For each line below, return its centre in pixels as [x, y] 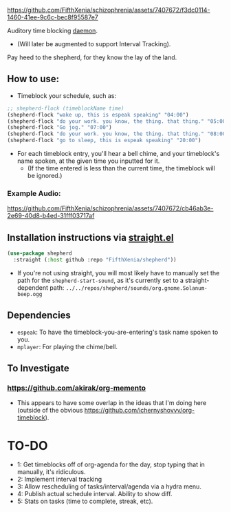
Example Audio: [34, 193]
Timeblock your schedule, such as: [67, 95]
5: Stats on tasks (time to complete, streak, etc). [85, 501]
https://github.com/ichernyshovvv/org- [140, 411]
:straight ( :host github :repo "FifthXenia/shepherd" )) [95, 260]
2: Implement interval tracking [59, 480]
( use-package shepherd [40, 254]
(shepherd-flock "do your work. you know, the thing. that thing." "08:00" [118, 134]
